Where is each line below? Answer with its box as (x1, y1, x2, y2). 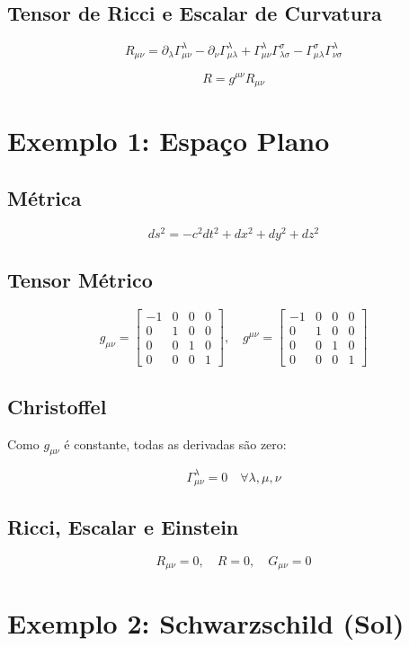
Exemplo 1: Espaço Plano (7, 122, 330, 159)
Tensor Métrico (7, 266, 153, 294)
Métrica (7, 183, 82, 211)
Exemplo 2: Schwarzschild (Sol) (7, 605, 405, 642)
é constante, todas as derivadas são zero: (64, 434, 287, 453)
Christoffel (7, 392, 107, 420)
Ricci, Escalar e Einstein (7, 512, 239, 540)
